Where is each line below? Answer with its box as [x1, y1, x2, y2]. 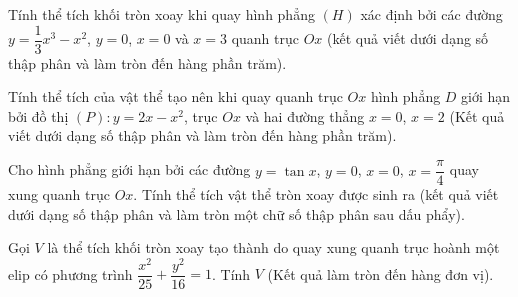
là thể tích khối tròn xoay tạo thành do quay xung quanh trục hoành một [47, 237, 500, 258]
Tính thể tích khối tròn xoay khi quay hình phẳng [8, 4, 315, 24]
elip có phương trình [8, 263, 133, 284]
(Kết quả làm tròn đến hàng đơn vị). [267, 263, 494, 284]
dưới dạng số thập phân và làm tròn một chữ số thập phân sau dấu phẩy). [8, 203, 465, 224]
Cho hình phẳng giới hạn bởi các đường [8, 159, 251, 180]
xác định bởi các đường [360, 4, 503, 24]
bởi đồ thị [8, 105, 69, 126]
